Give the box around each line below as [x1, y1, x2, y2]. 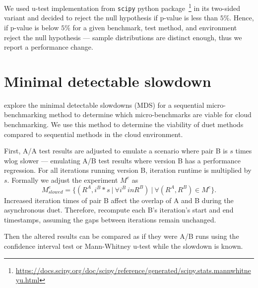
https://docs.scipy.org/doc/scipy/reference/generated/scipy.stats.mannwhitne [15, 265, 251, 275]
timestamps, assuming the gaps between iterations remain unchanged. [4, 214, 216, 224]
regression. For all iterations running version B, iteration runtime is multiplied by [4, 165, 252, 175]
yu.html [15, 275, 40, 285]
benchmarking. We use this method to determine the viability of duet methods [4, 119, 244, 129]
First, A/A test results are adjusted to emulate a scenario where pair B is [4, 145, 228, 156]
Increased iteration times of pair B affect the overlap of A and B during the [4, 195, 234, 205]
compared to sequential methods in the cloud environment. [4, 129, 183, 139]
